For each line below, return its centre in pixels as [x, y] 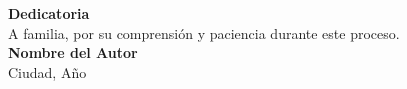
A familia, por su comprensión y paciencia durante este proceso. [204, 32]
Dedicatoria [49, 13]
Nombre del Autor [73, 52]
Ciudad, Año [47, 71]
